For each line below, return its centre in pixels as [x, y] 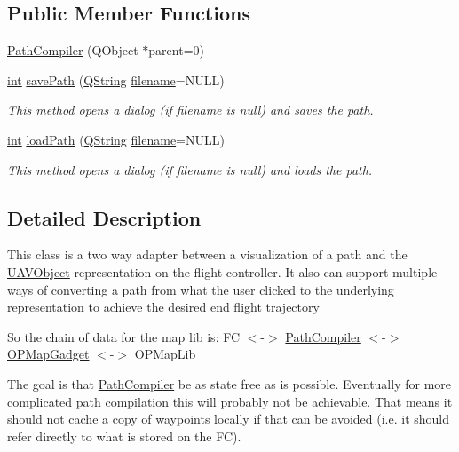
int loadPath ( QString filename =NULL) [116, 139]
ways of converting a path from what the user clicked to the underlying [201, 289]
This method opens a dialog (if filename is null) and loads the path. [190, 169]
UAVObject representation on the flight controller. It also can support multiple [222, 271]
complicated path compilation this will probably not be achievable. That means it [230, 401]
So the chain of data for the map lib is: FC [124, 336]
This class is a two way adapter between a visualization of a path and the [207, 254]
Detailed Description [104, 217]
